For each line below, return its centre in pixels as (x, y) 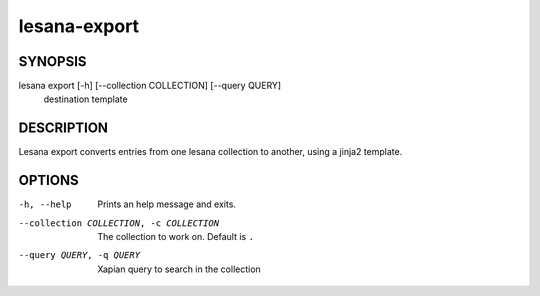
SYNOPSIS (52, 61)
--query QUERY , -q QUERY (79, 255)
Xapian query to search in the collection (179, 269)
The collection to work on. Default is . (176, 237)
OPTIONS (48, 180)
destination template (86, 99)
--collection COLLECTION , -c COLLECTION (119, 223)
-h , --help (45, 204)
